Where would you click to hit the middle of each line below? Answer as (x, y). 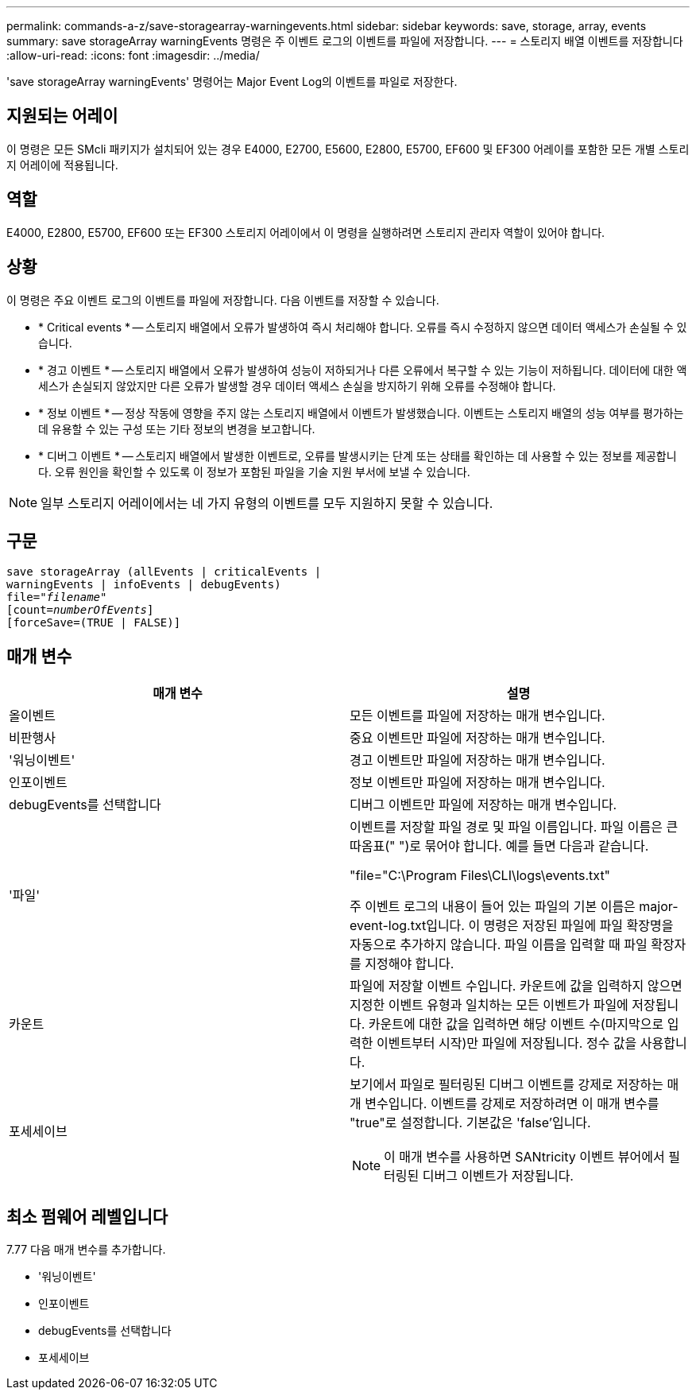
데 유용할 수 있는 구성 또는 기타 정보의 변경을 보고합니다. (177, 428)
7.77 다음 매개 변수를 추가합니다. (86, 1250)
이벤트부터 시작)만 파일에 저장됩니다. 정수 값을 (507, 1043)
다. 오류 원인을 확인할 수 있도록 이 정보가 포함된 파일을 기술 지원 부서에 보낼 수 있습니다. (254, 471)
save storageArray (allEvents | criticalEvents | (164, 572)
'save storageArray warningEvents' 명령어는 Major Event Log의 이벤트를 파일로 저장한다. (232, 81)
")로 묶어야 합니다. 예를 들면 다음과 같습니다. (524, 846)
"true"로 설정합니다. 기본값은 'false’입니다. (470, 1123)
